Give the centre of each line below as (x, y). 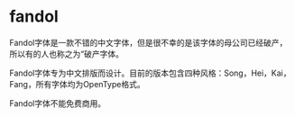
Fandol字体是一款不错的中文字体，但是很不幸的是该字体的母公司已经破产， (148, 42)
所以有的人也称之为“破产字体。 (67, 54)
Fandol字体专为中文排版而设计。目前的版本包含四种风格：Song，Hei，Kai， (150, 73)
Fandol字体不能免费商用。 (58, 103)
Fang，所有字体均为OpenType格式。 (78, 84)
